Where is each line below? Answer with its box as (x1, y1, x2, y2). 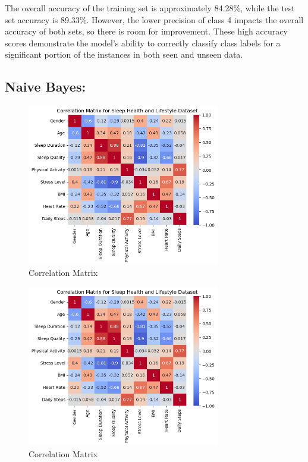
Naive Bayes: (5, 77, 86, 96)
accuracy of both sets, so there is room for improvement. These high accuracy (5, 25, 288, 37)
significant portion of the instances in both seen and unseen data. (5, 48, 243, 61)
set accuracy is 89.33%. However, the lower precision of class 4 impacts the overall (5, 13, 304, 26)
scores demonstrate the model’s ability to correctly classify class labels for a (5, 36, 281, 49)
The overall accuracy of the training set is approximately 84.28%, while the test (5, 2, 296, 14)
